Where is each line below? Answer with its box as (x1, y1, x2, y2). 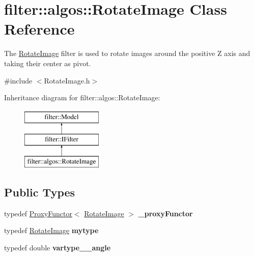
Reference (4, 18, 75, 39)
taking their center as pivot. (4, 58, 91, 68)
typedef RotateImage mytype (4, 225, 99, 236)
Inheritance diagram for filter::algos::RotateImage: (4, 92, 160, 103)
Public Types (4, 184, 75, 200)
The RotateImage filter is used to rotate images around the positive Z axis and (4, 48, 250, 59)
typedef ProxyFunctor (4, 208, 72, 218)
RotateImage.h (44, 75, 90, 86)
